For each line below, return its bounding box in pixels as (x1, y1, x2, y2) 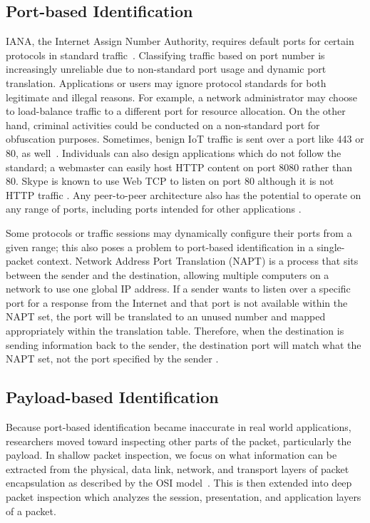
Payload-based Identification (6, 386, 219, 408)
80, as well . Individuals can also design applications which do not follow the (6, 145, 341, 160)
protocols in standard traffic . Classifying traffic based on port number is (6, 47, 325, 62)
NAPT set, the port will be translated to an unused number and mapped (6, 309, 326, 324)
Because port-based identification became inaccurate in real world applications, (6, 420, 351, 435)
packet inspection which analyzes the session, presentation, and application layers (6, 489, 361, 504)
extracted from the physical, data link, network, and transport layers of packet (6, 461, 349, 476)
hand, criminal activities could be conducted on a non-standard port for (6, 117, 320, 132)
